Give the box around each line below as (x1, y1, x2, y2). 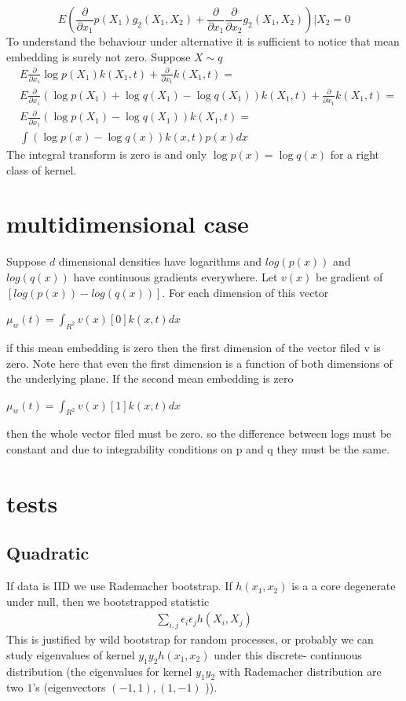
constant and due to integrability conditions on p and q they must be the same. (6, 441, 390, 457)
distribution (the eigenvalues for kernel (6, 662, 192, 679)
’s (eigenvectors (32, 679, 106, 695)
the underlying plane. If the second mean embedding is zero (6, 370, 294, 387)
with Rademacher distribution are (218, 662, 382, 679)
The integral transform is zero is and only (6, 146, 207, 163)
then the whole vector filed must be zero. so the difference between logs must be (6, 425, 392, 442)
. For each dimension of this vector (162, 284, 329, 300)
